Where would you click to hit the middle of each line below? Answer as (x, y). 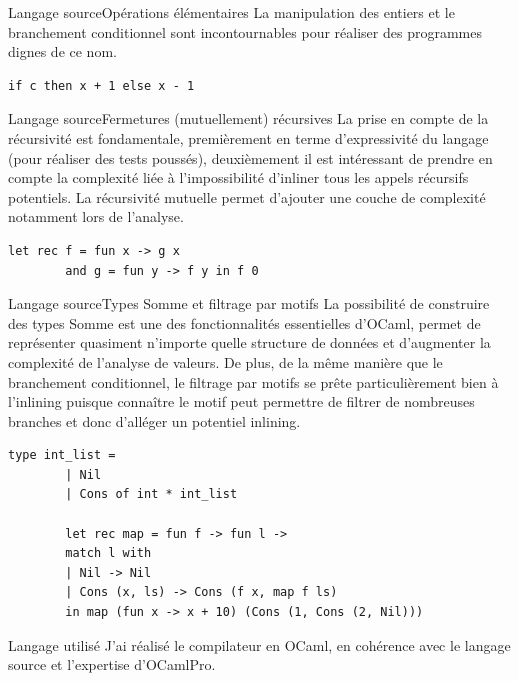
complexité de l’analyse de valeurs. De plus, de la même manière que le (225, 361)
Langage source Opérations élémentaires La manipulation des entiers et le (231, 12)
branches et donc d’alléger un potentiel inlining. (154, 420)
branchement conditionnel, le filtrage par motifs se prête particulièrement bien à (253, 381)
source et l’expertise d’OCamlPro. (112, 664)
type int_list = (62, 455)
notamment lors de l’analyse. (96, 216)
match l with (108, 553)
